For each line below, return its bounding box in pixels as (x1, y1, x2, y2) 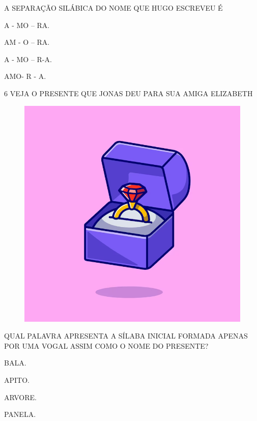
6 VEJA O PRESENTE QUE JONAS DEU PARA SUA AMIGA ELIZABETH (4, 88, 253, 98)
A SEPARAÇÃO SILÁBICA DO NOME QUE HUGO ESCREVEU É (4, 3, 223, 13)
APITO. (4, 374, 30, 385)
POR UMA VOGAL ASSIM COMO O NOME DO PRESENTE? (4, 340, 209, 351)
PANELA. (4, 409, 36, 419)
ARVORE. (4, 391, 37, 402)
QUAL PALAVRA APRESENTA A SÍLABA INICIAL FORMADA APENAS (4, 330, 248, 341)
